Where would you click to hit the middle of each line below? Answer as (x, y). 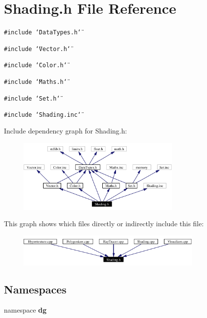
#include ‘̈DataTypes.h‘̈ (43, 33)
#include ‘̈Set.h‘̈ (32, 98)
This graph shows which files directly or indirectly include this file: (104, 224)
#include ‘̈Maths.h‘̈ (35, 82)
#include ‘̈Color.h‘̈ (35, 66)
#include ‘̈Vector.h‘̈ (37, 49)
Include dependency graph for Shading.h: (66, 131)
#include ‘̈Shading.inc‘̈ (43, 115)
